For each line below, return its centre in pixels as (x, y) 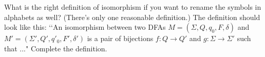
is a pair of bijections (120, 38)
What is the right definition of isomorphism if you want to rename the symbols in (133, 7)
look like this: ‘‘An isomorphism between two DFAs (85, 27)
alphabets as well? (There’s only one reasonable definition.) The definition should (132, 17)
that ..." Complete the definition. (56, 48)
